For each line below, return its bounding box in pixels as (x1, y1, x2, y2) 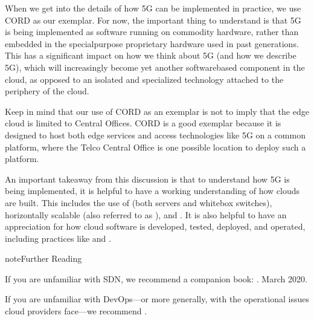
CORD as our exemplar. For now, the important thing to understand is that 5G (5, 13, 301, 26)
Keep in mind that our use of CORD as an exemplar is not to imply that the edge (5, 105, 309, 117)
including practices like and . (5, 232, 111, 244)
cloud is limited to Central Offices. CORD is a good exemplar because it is (5, 117, 281, 129)
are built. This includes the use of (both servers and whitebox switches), (5, 196, 272, 209)
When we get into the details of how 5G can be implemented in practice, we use (5, 2, 301, 14)
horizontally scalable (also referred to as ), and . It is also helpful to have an (5, 208, 287, 221)
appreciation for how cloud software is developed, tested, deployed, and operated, (5, 220, 306, 233)
